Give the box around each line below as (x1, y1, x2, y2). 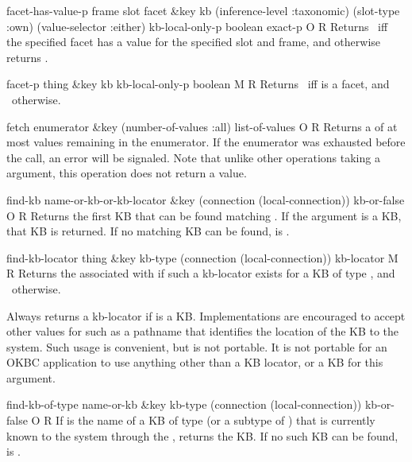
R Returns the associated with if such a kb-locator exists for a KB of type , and (6, 265, 395, 281)
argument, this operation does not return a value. (6, 165, 247, 181)
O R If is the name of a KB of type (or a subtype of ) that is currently (31, 412, 375, 429)
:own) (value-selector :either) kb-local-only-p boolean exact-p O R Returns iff (6, 17, 388, 34)
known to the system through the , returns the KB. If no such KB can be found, (6, 427, 399, 444)
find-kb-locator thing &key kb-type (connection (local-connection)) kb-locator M (6, 249, 399, 266)
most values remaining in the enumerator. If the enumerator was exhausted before (6, 134, 406, 150)
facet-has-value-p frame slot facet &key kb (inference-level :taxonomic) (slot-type (6, 2, 400, 18)
